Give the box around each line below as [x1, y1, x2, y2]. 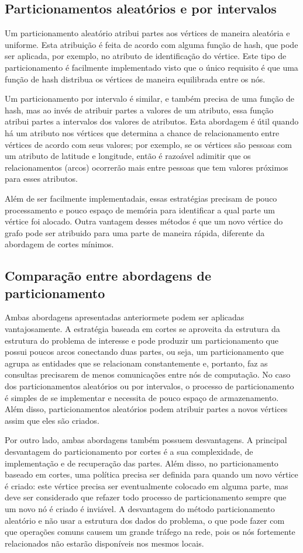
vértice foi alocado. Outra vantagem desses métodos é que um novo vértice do [5, 215, 283, 227]
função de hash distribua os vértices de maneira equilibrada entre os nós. [5, 72, 266, 85]
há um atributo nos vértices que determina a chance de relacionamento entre [5, 126, 280, 139]
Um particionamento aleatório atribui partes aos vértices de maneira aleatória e [5, 27, 290, 39]
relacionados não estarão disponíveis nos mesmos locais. [5, 537, 204, 549]
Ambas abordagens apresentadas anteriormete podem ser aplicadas [5, 311, 245, 323]
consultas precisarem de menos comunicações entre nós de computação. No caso [5, 368, 291, 381]
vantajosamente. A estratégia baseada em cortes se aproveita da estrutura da [5, 323, 280, 335]
